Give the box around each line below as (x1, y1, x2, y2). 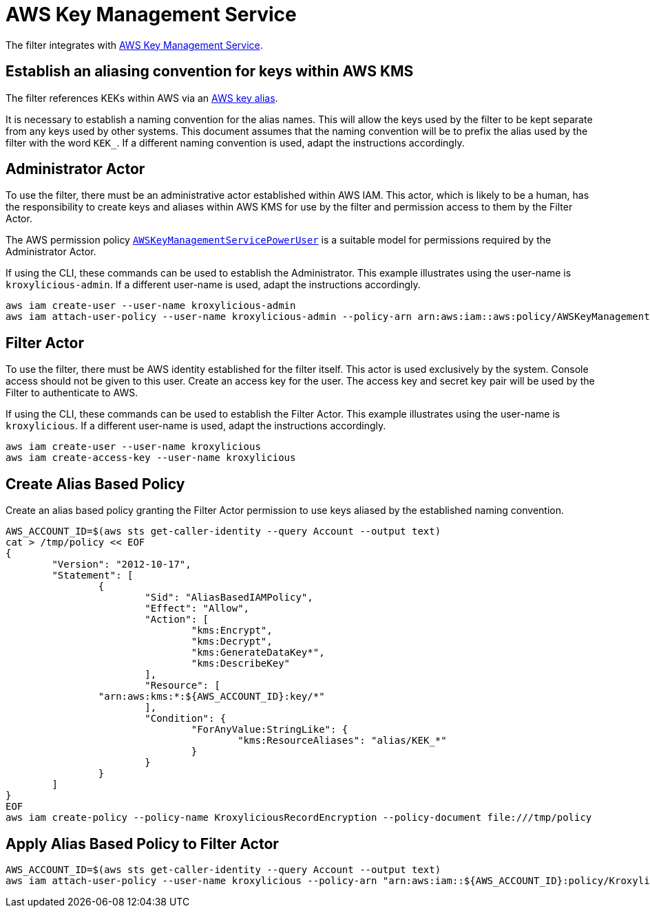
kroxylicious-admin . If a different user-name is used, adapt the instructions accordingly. (6, 279, 421, 291)
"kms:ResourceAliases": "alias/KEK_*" (238, 735, 447, 746)
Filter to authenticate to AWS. (6, 387, 138, 399)
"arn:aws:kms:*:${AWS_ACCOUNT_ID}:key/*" (98, 691, 325, 702)
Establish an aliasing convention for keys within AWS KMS (6, 63, 414, 80)
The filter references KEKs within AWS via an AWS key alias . (6, 92, 278, 104)
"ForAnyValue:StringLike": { (191, 724, 348, 735)
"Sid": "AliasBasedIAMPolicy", (145, 592, 313, 603)
